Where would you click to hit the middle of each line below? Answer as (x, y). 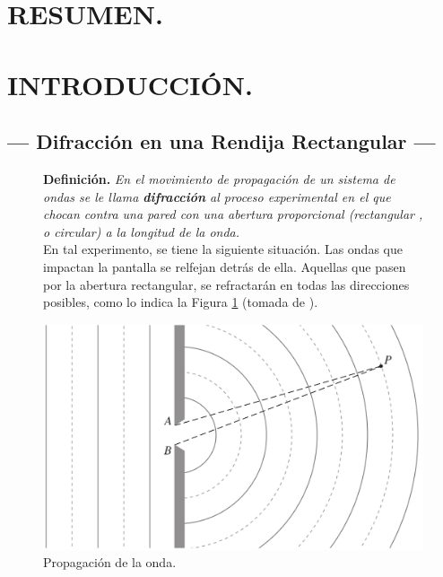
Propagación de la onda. (110, 562)
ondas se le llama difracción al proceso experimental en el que (217, 196)
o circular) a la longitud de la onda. (142, 231)
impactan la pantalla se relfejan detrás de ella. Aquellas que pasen (225, 266)
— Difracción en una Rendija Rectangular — (221, 141)
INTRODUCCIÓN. (130, 84)
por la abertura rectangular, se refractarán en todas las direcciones (226, 284)
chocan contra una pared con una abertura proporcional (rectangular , (233, 214)
